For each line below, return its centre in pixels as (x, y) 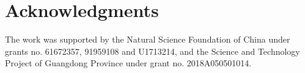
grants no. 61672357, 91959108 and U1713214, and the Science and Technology (152, 51)
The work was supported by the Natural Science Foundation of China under (148, 39)
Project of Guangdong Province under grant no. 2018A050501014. (128, 63)
